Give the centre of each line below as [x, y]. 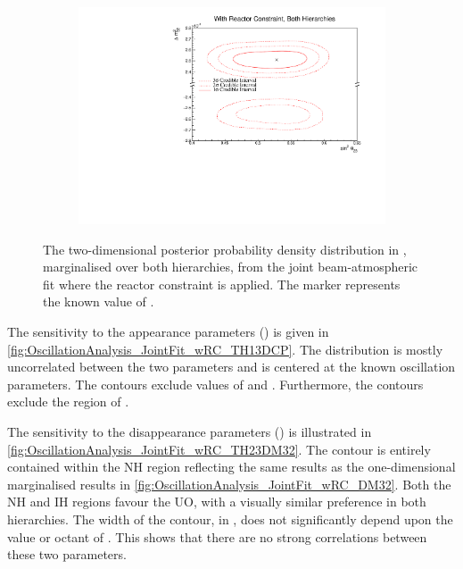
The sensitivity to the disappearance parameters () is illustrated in [190, 432]
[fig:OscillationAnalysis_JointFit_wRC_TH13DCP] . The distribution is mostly [225, 349]
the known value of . [99, 301]
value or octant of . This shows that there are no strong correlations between [217, 536]
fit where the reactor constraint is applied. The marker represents [222, 284]
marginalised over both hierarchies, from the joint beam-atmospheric [231, 267]
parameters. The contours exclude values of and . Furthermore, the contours [215, 384]
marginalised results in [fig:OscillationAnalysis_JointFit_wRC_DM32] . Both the [229, 484]
